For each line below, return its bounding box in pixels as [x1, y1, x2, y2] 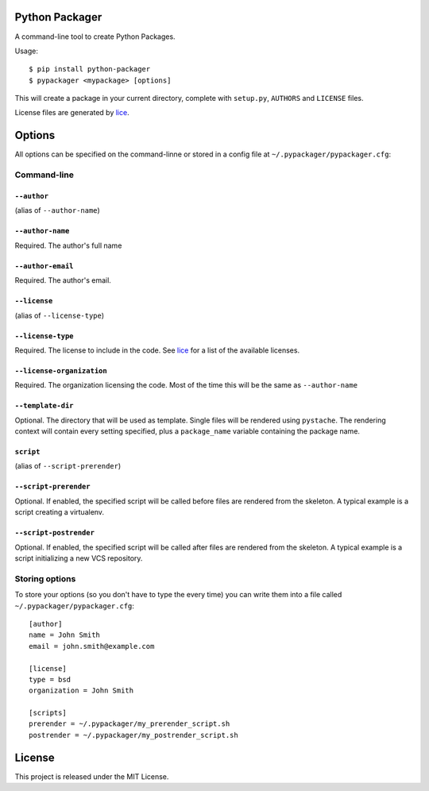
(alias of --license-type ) [14, 311, 105, 320]
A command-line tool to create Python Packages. [14, 32, 176, 41]
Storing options [14, 573, 76, 584]
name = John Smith [29, 631, 101, 639]
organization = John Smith [29, 686, 134, 695]
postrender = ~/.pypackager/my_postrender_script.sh [29, 731, 238, 739]
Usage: [14, 46, 39, 56]
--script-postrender [14, 528, 95, 538]
